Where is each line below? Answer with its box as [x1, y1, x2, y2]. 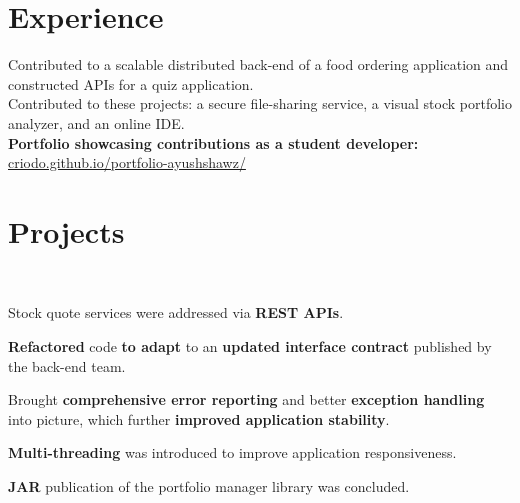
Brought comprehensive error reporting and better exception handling [8, 389, 485, 410]
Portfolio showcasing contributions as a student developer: [8, 132, 419, 153]
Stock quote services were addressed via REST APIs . [8, 302, 344, 323]
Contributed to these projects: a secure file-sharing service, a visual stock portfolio [8, 93, 512, 114]
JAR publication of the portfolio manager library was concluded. [8, 475, 410, 496]
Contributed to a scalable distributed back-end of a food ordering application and [8, 54, 509, 75]
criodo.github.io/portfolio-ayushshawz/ [8, 152, 246, 173]
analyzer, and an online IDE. [8, 112, 185, 133]
